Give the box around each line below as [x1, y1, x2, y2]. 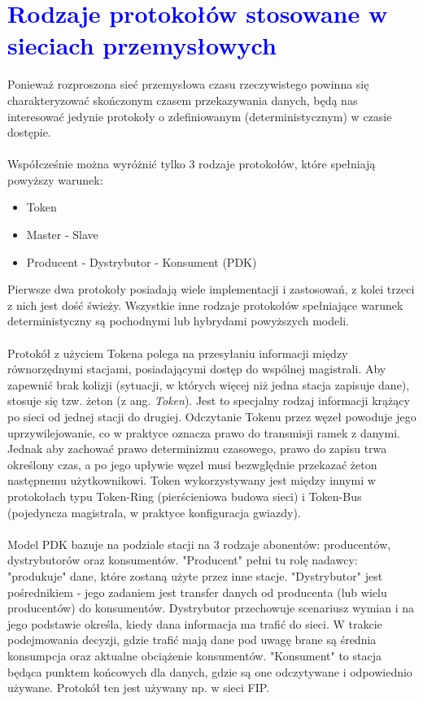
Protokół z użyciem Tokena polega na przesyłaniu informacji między [7, 344, 348, 361]
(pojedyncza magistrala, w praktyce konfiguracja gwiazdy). [7, 503, 301, 520]
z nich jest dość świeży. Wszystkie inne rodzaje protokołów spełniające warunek [7, 296, 403, 313]
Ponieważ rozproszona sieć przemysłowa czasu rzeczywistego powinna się [7, 76, 369, 93]
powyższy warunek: [7, 171, 103, 188]
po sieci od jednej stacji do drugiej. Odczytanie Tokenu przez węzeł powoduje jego [7, 408, 416, 425]
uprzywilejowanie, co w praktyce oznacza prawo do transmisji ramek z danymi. [7, 424, 400, 441]
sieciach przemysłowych [7, 28, 277, 62]
